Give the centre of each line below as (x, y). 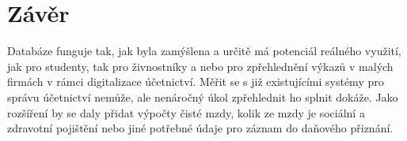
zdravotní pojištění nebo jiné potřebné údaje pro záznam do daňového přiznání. (200, 128)
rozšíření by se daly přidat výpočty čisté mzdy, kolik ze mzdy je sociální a (186, 112)
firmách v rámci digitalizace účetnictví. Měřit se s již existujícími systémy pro (196, 82)
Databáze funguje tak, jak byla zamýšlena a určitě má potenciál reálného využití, (204, 51)
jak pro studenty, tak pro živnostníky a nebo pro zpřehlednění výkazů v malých (200, 66)
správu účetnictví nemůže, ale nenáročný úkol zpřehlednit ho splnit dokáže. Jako (203, 96)
